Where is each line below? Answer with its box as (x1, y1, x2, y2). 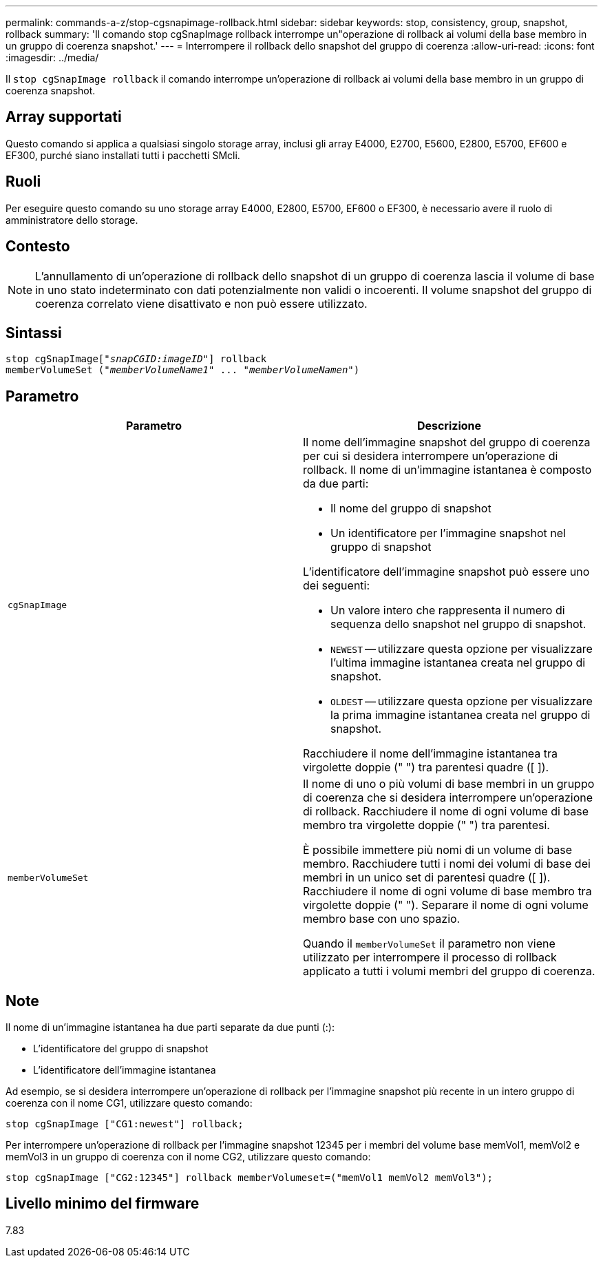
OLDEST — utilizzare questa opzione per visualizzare (330, 694, 593, 709)
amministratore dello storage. (6, 213, 138, 226)
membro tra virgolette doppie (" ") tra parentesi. (303, 818, 550, 833)
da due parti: (303, 477, 369, 491)
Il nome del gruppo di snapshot (330, 501, 491, 516)
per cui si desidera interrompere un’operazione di (303, 449, 558, 463)
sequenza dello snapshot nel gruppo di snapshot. (330, 617, 586, 631)
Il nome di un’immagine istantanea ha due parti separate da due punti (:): (6, 1021, 335, 1034)
